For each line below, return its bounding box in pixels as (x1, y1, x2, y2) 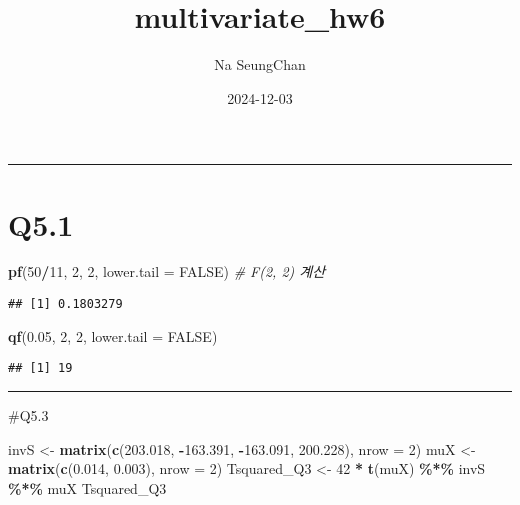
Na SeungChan (214, 54, 306, 75)
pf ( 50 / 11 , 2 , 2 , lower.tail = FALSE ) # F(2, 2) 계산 (8, 261, 326, 282)
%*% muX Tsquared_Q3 (8, 477, 167, 498)
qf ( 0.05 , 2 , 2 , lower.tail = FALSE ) (8, 325, 218, 346)
